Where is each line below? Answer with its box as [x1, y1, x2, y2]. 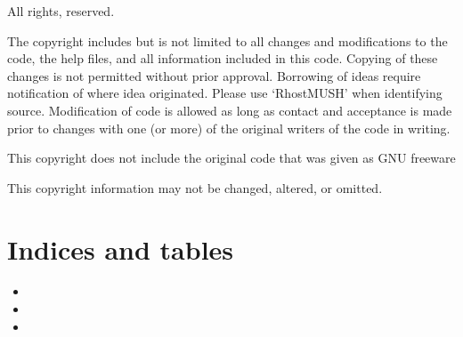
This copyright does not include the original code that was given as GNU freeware [7, 148, 456, 167]
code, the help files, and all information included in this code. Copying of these [7, 49, 438, 68]
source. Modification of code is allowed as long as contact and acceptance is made [7, 100, 452, 119]
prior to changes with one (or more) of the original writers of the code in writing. [7, 118, 451, 137]
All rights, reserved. [7, 2, 115, 20]
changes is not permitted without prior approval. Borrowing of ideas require [7, 66, 421, 84]
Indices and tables [7, 230, 234, 267]
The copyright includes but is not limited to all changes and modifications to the [7, 31, 448, 50]
